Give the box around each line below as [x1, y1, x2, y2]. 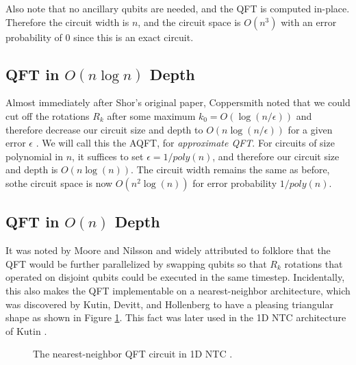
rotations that [284, 256, 343, 270]
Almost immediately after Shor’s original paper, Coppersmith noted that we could [5, 95, 351, 110]
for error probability [192, 175, 277, 190]
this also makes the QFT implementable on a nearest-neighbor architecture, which [5, 283, 351, 297]
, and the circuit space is [138, 14, 241, 29]
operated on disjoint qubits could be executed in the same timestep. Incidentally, [5, 270, 345, 284]
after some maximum [107, 108, 196, 123]
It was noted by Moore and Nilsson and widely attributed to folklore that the [5, 243, 331, 257]
